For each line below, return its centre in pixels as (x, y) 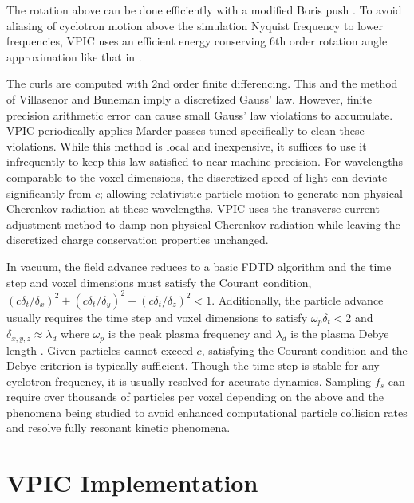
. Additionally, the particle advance (298, 299)
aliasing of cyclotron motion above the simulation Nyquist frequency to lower (195, 25)
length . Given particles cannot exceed (100, 350)
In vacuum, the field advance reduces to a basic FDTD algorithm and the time (199, 266)
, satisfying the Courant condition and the (304, 350)
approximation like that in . (74, 56)
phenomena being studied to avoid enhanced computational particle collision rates (207, 412)
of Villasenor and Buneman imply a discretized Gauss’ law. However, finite (189, 98)
